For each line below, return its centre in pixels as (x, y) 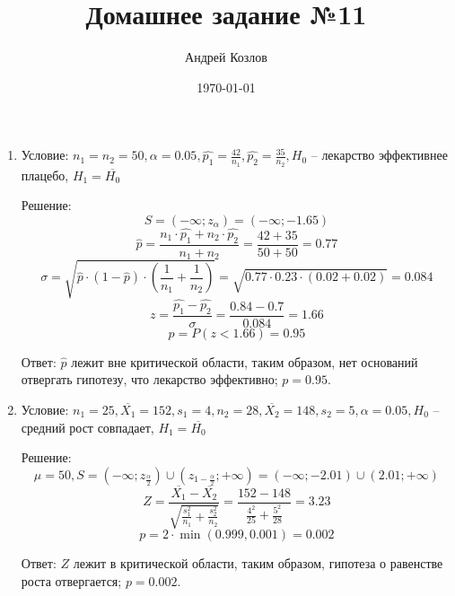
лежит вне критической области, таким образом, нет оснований (245, 361)
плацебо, (45, 175)
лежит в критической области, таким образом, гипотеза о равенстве (258, 563)
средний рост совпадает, (87, 427)
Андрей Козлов (226, 57)
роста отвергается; (71, 581)
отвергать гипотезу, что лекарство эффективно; (149, 379)
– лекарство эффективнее (379, 155)
